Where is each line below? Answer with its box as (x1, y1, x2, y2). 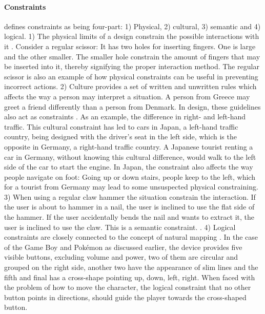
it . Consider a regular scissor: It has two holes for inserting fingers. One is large (4, 40, 256, 51)
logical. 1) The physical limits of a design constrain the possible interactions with (4, 31, 259, 41)
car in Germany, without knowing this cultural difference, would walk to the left (4, 151, 256, 162)
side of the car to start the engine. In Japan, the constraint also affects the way (4, 161, 253, 172)
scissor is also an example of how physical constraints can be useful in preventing (4, 71, 258, 81)
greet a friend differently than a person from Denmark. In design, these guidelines (4, 101, 261, 112)
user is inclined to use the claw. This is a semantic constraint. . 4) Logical (4, 221, 236, 232)
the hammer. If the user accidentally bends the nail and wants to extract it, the (4, 212, 254, 222)
